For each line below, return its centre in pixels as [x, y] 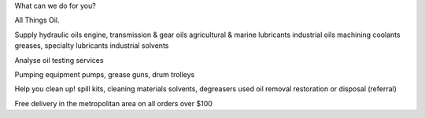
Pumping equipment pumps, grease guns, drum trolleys [105, 74]
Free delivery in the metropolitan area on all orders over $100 [113, 103]
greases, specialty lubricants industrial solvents [92, 46]
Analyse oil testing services [59, 60]
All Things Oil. [37, 20]
